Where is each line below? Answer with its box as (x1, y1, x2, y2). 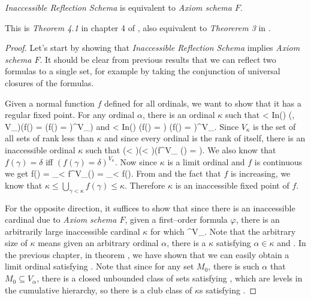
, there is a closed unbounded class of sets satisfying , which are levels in (37, 272, 303, 284)
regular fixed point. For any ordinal (5, 108, 135, 121)
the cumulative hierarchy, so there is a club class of (5, 283, 192, 296)
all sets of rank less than (5, 132, 94, 144)
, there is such (208, 260, 259, 272)
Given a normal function (5, 96, 95, 109)
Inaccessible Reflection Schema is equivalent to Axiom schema (5, 1, 232, 13)
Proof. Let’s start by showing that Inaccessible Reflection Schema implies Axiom (5, 41, 300, 54)
